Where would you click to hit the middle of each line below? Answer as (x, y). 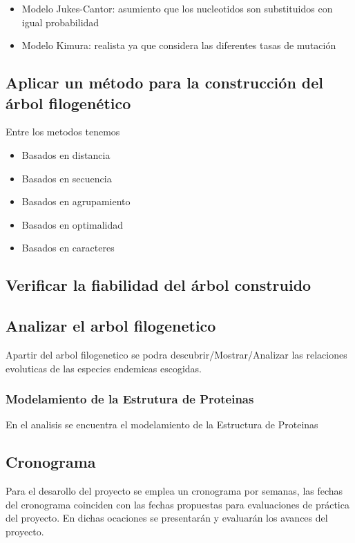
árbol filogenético (68, 103)
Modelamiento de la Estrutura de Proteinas (130, 399)
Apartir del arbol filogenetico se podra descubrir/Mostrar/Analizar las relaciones (176, 354)
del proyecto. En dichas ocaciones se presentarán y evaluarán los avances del (167, 518)
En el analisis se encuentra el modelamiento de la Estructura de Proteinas (162, 425)
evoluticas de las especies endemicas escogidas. (104, 368)
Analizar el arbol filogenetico (111, 326)
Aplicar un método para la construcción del (165, 83)
